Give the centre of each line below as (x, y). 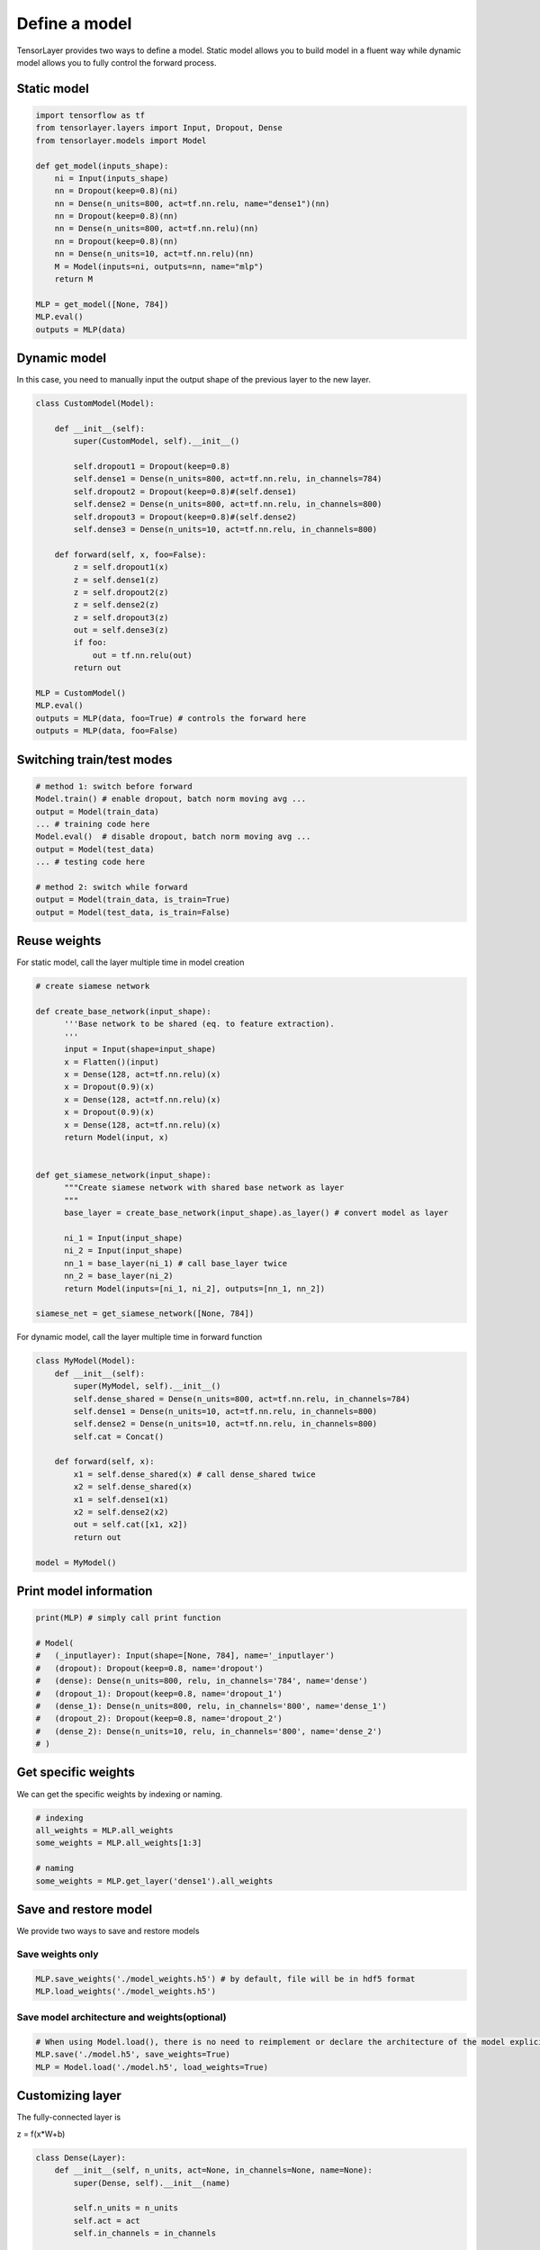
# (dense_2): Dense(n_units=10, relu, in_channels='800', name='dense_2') (209, 1731)
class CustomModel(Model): (95, 404)
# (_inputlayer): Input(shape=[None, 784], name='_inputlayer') (185, 1656)
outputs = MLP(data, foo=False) (107, 731)
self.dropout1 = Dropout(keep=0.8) (152, 467)
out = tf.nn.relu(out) (142, 655)
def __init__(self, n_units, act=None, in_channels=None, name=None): (214, 2170)
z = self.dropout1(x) (121, 567)
